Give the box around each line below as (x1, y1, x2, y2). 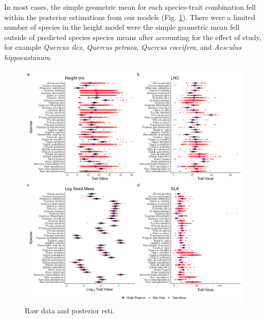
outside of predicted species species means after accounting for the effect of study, (4, 31, 261, 42)
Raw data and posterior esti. (25, 305, 115, 315)
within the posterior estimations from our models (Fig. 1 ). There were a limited (4, 11, 255, 22)
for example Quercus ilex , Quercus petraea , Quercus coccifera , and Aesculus (4, 42, 241, 52)
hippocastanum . (4, 51, 52, 62)
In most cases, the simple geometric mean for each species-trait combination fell (4, 2, 256, 12)
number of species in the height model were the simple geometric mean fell (4, 22, 240, 32)
